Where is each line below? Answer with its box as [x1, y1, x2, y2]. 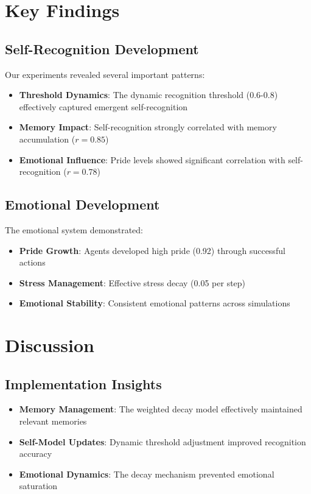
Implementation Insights [5, 374, 162, 393]
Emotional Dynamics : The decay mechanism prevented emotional [19, 467, 274, 480]
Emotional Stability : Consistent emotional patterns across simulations [19, 297, 290, 309]
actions [19, 256, 46, 269]
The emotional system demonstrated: [5, 223, 143, 236]
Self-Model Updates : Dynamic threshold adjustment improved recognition [19, 435, 306, 448]
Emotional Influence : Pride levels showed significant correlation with [19, 153, 285, 166]
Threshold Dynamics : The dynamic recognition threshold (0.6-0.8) [19, 88, 278, 101]
